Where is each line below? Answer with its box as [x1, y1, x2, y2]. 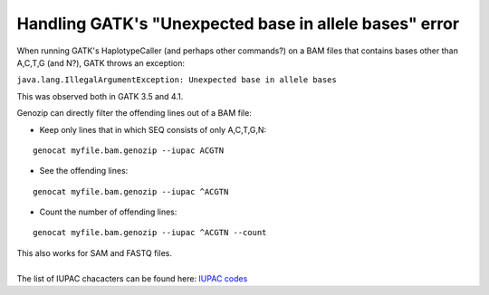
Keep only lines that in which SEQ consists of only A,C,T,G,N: [39, 124, 267, 135]
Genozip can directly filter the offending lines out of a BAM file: [16, 108, 253, 119]
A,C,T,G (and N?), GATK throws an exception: [16, 57, 186, 68]
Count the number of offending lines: [39, 206, 177, 217]
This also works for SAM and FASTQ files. [16, 247, 172, 258]
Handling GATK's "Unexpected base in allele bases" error [16, 14, 460, 33]
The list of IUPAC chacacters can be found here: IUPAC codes [16, 272, 248, 284]
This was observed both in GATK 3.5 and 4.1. [16, 90, 184, 101]
